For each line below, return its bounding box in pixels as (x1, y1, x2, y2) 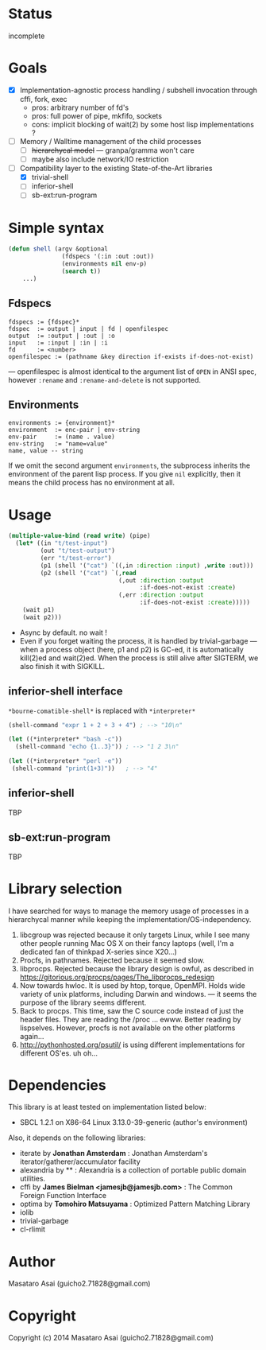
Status (8, 5, 53, 23)
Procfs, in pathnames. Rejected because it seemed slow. (19, 955, 205, 965)
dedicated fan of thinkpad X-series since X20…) (19, 947, 177, 956)
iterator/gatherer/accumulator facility (19, 1157, 141, 1166)
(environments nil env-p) (61, 260, 148, 268)
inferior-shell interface (8, 685, 123, 698)
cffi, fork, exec (19, 94, 67, 103)
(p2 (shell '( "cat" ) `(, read (40, 569, 137, 577)
